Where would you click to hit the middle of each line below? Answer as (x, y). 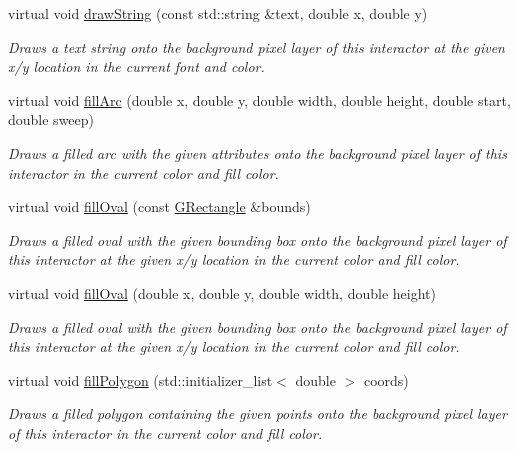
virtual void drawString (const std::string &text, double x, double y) (218, 13)
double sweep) (51, 119)
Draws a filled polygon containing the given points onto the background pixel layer (257, 413)
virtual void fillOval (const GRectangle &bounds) (159, 206)
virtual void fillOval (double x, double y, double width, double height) (222, 292)
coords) (386, 379)
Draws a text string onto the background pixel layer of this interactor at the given (256, 46)
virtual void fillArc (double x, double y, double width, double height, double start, (259, 99)
